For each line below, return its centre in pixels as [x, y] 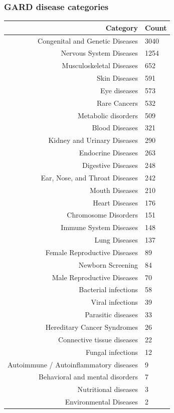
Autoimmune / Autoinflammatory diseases [73, 364]
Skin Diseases [117, 78]
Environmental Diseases [102, 402]
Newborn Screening [108, 264]
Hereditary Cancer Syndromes [92, 327]
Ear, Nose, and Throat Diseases [90, 177]
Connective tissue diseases [98, 339]
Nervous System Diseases [100, 53]
